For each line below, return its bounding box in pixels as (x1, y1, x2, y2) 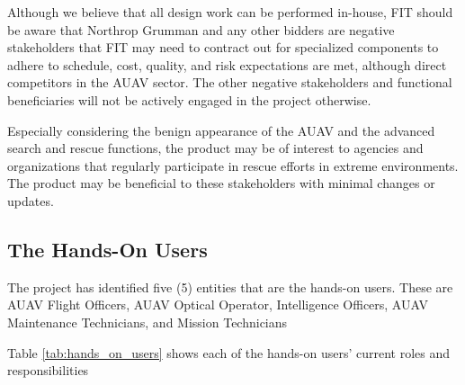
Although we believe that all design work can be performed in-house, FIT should (7, 3, 453, 21)
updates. (7, 191, 54, 210)
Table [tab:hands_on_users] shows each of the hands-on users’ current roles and (7, 343, 451, 362)
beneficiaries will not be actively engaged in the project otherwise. (7, 90, 371, 109)
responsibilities (7, 361, 89, 380)
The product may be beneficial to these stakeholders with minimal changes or (7, 174, 435, 192)
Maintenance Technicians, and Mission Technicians (7, 312, 288, 331)
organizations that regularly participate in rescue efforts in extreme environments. (7, 156, 459, 175)
